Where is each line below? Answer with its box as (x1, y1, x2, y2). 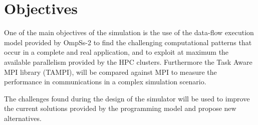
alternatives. (4, 112, 42, 123)
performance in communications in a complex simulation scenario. (4, 76, 206, 87)
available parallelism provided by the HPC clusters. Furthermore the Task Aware (4, 56, 252, 67)
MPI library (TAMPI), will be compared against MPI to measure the (4, 66, 217, 77)
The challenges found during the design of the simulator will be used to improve (4, 93, 250, 103)
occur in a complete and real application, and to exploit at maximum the (4, 47, 229, 57)
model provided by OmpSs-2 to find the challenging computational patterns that (4, 37, 252, 47)
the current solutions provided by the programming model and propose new (4, 103, 236, 113)
